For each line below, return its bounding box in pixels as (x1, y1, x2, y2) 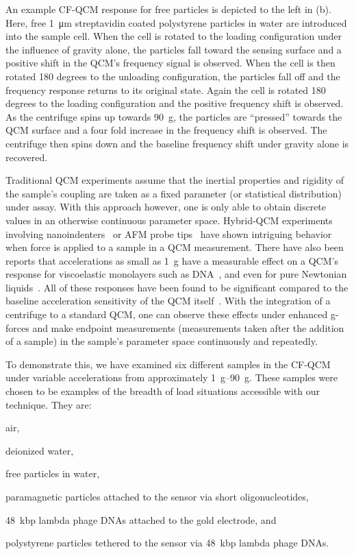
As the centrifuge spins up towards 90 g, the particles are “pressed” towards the (5, 109, 342, 123)
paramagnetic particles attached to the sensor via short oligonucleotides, (5, 490, 309, 503)
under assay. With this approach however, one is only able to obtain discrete (5, 200, 326, 214)
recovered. (5, 149, 48, 164)
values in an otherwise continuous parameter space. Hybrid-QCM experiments (5, 213, 333, 227)
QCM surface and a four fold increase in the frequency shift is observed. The (5, 123, 327, 137)
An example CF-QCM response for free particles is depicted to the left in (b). (5, 2, 331, 16)
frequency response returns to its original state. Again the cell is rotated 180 (5, 82, 326, 97)
